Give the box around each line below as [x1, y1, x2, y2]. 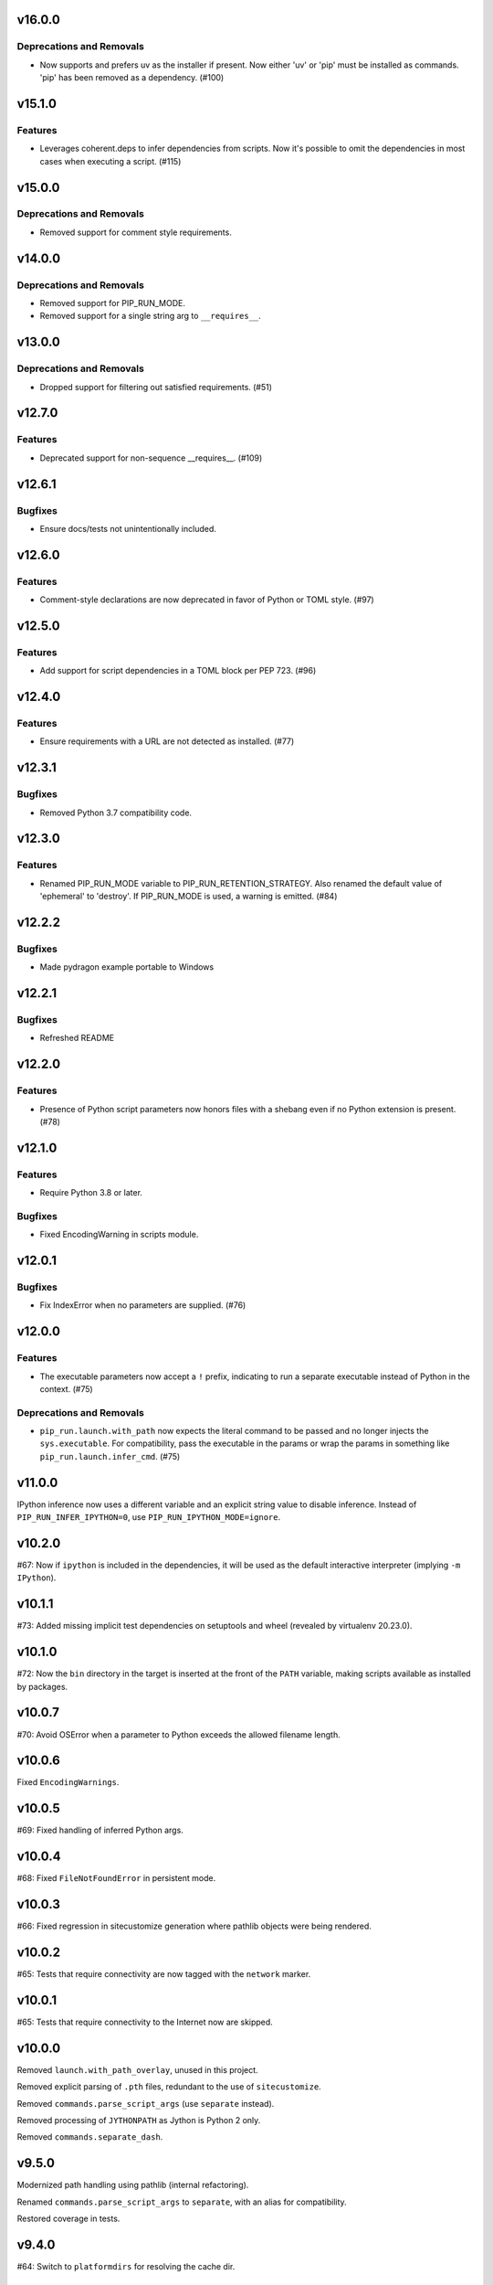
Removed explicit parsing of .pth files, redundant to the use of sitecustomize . [16, 2081, 321, 2092]
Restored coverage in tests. [16, 2213, 121, 2225]
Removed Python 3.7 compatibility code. [39, 807, 192, 818]
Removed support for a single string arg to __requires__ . [39, 311, 262, 322]
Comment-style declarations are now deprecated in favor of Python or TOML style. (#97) [39, 594, 374, 605]
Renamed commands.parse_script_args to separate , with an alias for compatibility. [16, 2196, 347, 2207]
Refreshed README [39, 1033, 114, 1044]
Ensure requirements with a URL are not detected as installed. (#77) [39, 736, 295, 747]
